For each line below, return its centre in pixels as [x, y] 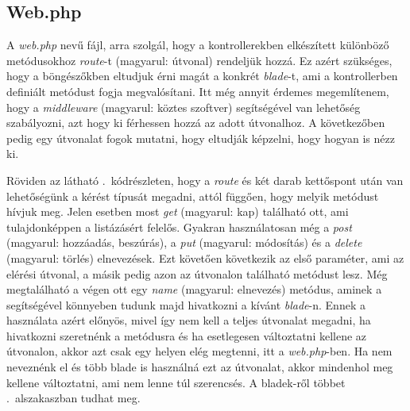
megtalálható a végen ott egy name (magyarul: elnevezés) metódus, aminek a [194, 289]
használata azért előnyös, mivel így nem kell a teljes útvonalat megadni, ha [189, 320]
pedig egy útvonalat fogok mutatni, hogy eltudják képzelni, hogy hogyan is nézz [201, 138]
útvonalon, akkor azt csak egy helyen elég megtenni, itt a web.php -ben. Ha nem [199, 351]
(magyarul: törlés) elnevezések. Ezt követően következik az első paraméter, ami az [205, 257]
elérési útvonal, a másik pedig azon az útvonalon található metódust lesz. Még [197, 273]
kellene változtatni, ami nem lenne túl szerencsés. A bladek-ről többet [176, 382]
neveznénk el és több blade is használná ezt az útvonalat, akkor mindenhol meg [200, 367]
